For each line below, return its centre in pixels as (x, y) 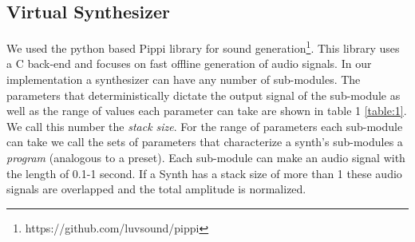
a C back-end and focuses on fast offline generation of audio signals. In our (189, 63)
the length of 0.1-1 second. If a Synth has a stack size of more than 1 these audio (204, 173)
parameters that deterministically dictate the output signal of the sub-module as (204, 95)
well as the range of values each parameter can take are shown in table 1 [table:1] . (207, 111)
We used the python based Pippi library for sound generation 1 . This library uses (203, 47)
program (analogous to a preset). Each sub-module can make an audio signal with (206, 158)
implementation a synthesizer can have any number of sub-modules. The (184, 79)
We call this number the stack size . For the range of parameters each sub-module (205, 126)
